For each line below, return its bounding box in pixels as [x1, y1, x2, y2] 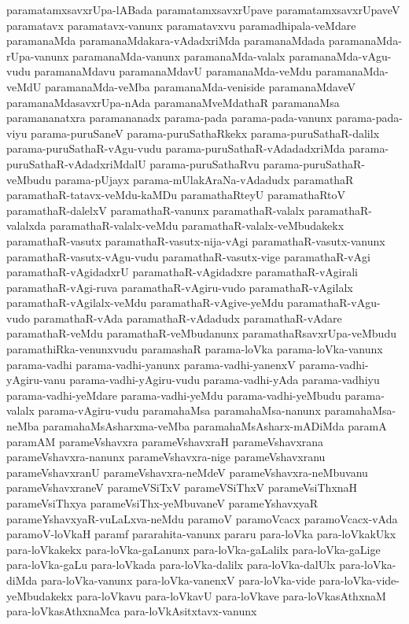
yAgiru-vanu [6, 371, 66, 388]
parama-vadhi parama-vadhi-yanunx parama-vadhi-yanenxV [6, 356, 296, 372]
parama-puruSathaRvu [149, 155, 260, 172]
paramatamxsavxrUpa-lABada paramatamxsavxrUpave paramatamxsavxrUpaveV [6, 2, 400, 17]
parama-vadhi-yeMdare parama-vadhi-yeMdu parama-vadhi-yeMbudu [6, 386, 341, 403]
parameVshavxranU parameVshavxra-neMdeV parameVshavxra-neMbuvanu [6, 463, 368, 480]
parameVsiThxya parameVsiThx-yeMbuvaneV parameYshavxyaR [6, 495, 319, 511]
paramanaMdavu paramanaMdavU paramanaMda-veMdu [34, 63, 312, 79]
